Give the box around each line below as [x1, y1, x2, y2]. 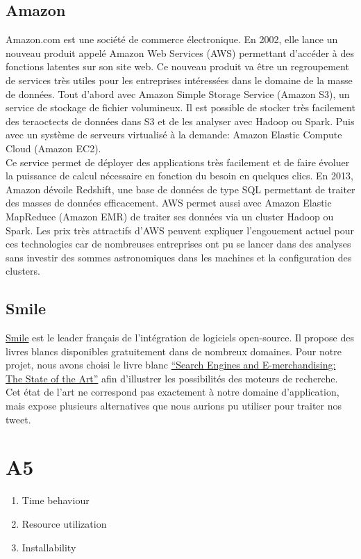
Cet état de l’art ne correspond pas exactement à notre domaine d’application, [6, 384, 339, 399]
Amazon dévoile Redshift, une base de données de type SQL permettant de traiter [6, 181, 355, 196]
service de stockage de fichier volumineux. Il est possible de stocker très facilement [6, 100, 355, 115]
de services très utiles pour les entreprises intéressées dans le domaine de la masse [6, 72, 353, 87]
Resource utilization [22, 516, 107, 530]
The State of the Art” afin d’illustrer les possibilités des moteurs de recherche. [6, 371, 338, 385]
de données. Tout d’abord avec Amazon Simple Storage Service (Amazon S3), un [6, 86, 350, 101]
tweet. [6, 412, 31, 426]
